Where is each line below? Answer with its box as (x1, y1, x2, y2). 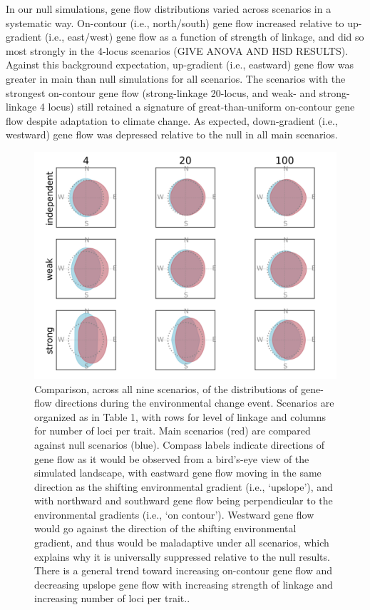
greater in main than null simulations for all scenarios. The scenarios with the (6, 71, 346, 86)
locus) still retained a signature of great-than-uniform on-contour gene (48, 99, 355, 114)
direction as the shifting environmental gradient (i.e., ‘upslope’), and (34, 479, 333, 494)
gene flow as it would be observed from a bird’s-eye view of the (34, 451, 309, 466)
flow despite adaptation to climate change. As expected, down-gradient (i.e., (6, 113, 338, 128)
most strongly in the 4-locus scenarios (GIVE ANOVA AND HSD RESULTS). (6, 43, 349, 58)
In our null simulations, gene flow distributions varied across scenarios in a (6, 1, 332, 16)
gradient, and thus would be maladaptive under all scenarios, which (34, 535, 329, 550)
